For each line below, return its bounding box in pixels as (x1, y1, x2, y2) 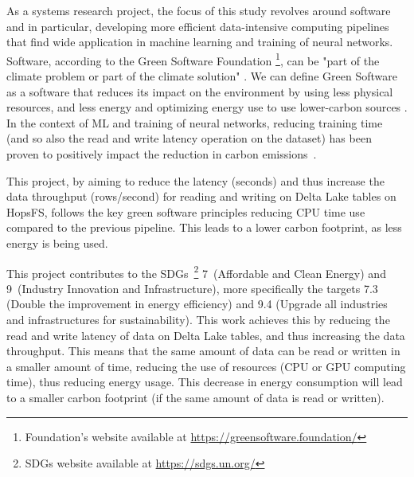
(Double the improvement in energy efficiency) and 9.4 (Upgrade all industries (6, 295, 388, 312)
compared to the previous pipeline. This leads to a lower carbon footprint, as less (6, 219, 402, 236)
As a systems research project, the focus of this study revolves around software (6, 2, 391, 18)
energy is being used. (6, 234, 108, 251)
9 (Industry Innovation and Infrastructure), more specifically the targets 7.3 (6, 280, 378, 296)
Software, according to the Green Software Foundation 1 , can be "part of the (6, 49, 380, 68)
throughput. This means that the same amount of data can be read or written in (6, 342, 400, 359)
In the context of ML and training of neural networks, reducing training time (6, 114, 383, 131)
